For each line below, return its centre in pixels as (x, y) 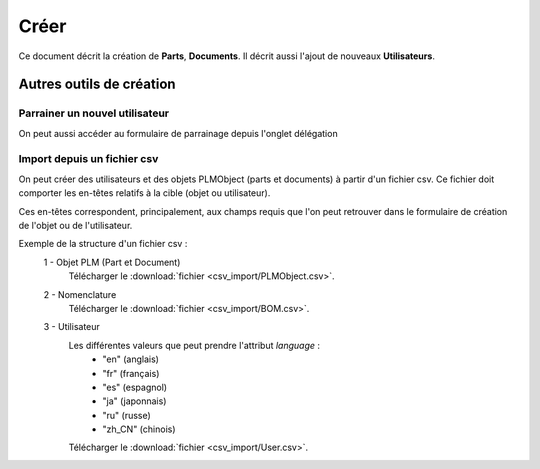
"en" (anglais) (131, 359)
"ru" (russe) (127, 415)
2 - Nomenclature (80, 294)
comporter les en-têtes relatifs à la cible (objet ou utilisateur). (144, 193)
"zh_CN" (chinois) (139, 429)
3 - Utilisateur (71, 327)
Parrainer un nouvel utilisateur (94, 113)
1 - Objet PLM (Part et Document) (112, 262)
